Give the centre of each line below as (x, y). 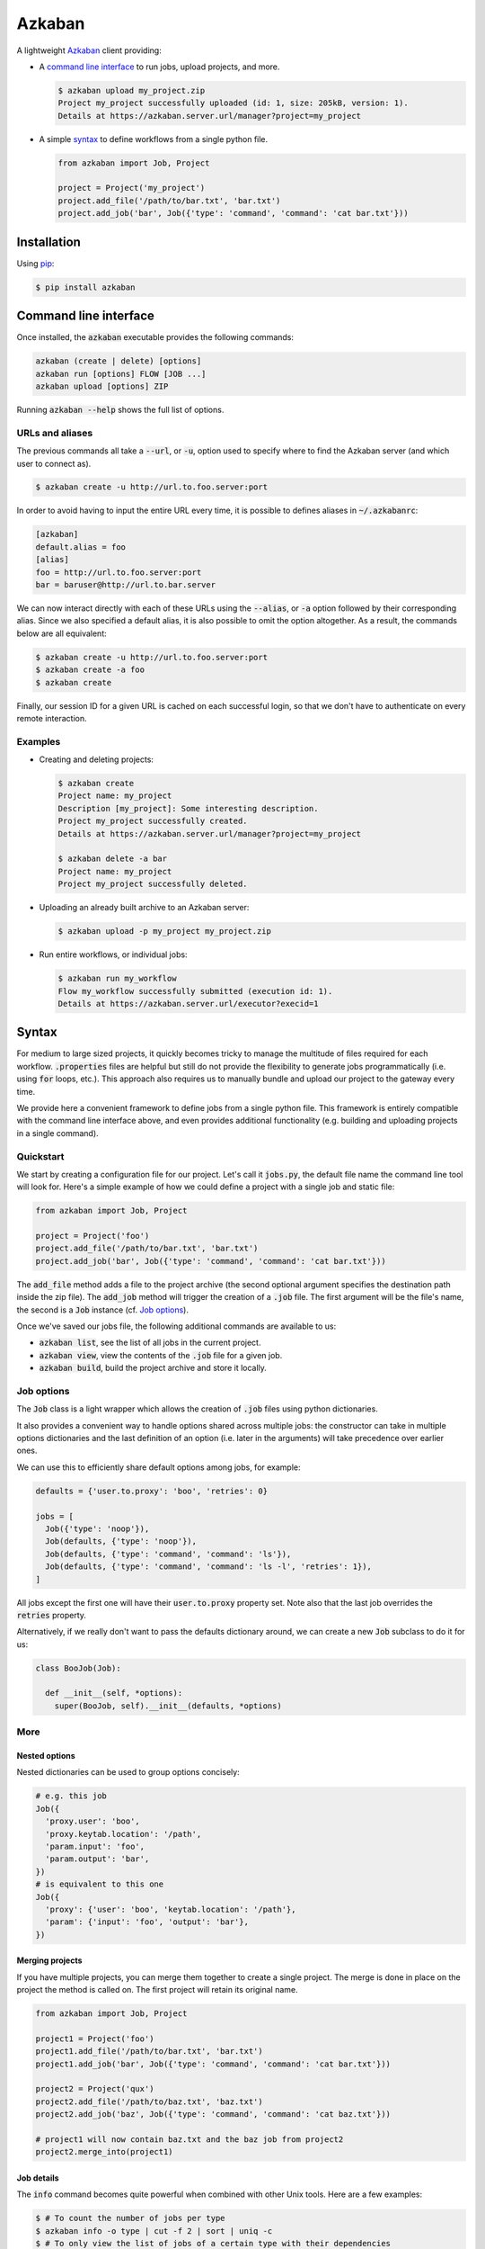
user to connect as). (54, 463)
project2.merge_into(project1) (105, 2152)
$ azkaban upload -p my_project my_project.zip (164, 932)
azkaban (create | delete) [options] (119, 361)
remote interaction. (52, 718)
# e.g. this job (71, 1796)
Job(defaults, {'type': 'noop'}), (121, 1541)
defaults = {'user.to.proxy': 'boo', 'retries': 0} (152, 1491)
